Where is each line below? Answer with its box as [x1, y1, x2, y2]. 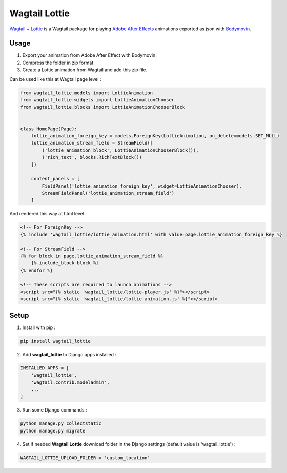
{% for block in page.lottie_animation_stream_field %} [20, 253, 164, 259]
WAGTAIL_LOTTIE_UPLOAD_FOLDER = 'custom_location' [20, 455, 151, 461]
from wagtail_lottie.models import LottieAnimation [20, 90, 153, 96]
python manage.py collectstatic [20, 421, 102, 426]
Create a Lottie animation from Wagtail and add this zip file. [22, 67, 148, 73]
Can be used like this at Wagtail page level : [9, 76, 101, 82]
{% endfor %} [20, 267, 53, 273]
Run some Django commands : [22, 407, 87, 413]
